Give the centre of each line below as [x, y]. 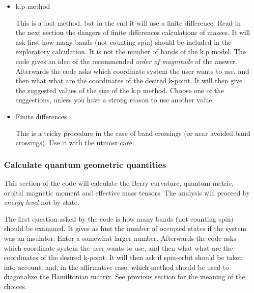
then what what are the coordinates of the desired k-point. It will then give [129, 81]
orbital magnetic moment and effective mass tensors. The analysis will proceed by [127, 192]
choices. [15, 286]
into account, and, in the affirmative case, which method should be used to [116, 267]
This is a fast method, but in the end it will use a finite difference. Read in [128, 22]
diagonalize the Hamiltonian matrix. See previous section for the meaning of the [125, 277]
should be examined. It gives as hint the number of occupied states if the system [125, 228]
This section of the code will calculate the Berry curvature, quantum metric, [119, 182]
